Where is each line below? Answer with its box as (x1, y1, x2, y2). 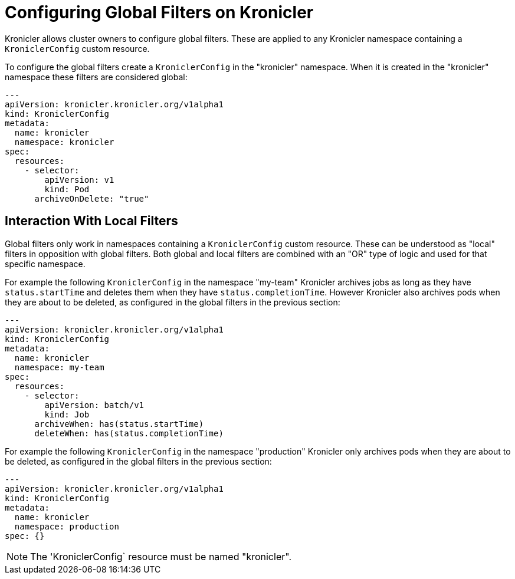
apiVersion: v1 (44, 175, 114, 185)
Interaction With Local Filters (5, 213, 178, 229)
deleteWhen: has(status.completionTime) (34, 428, 224, 438)
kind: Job (44, 409, 90, 419)
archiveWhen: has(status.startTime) (34, 419, 204, 429)
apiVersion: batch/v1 (44, 400, 145, 410)
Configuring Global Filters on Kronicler (5, 2, 314, 22)
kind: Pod (44, 184, 90, 194)
